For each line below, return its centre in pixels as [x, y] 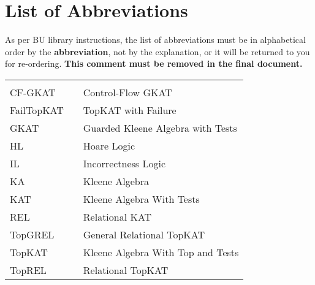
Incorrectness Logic [124, 163]
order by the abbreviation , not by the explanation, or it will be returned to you [157, 51]
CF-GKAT [33, 92]
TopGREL [32, 234]
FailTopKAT [37, 110]
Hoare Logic [109, 145]
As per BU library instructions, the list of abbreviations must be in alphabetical [155, 40]
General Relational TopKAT [144, 234]
